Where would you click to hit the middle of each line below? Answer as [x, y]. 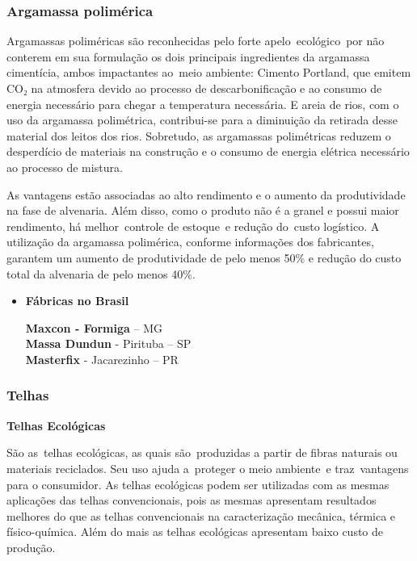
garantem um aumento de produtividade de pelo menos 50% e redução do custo [204, 257]
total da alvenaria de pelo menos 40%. [101, 273]
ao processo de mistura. [65, 167]
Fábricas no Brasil [77, 301]
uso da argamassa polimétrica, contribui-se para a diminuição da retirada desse [202, 120]
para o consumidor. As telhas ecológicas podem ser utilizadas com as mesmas [198, 484]
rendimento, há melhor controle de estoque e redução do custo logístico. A [193, 226]
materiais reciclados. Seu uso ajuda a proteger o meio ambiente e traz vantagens [208, 468]
